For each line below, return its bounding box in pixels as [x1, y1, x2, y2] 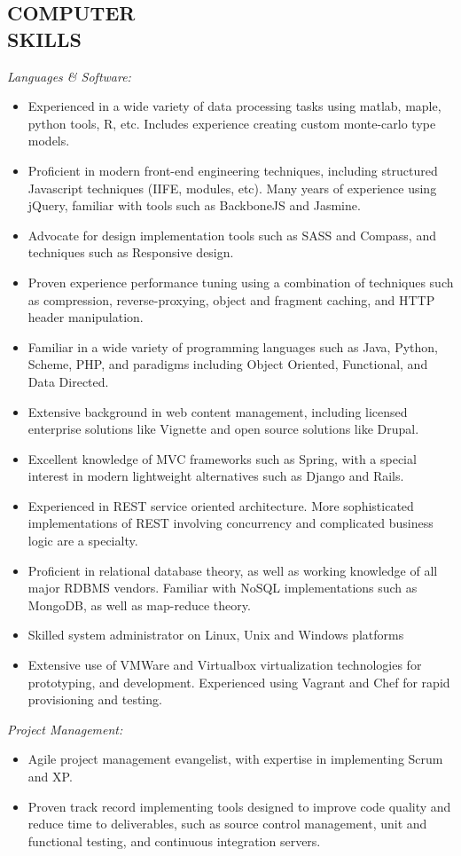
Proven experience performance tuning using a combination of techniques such [27, 272, 454, 291]
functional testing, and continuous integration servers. [27, 831, 321, 850]
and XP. [27, 767, 73, 785]
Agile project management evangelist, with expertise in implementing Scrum [27, 750, 443, 768]
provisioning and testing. [27, 690, 162, 709]
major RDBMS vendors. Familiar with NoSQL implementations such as [27, 578, 418, 597]
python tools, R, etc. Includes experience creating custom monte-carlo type [27, 114, 436, 132]
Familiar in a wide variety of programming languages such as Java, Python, [27, 337, 439, 356]
